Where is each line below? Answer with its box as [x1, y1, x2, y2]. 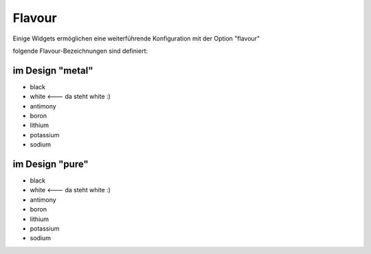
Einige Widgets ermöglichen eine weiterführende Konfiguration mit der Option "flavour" [12, 34, 260, 43]
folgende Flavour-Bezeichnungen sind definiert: [12, 47, 148, 55]
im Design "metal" [12, 65, 93, 76]
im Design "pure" [12, 159, 89, 170]
